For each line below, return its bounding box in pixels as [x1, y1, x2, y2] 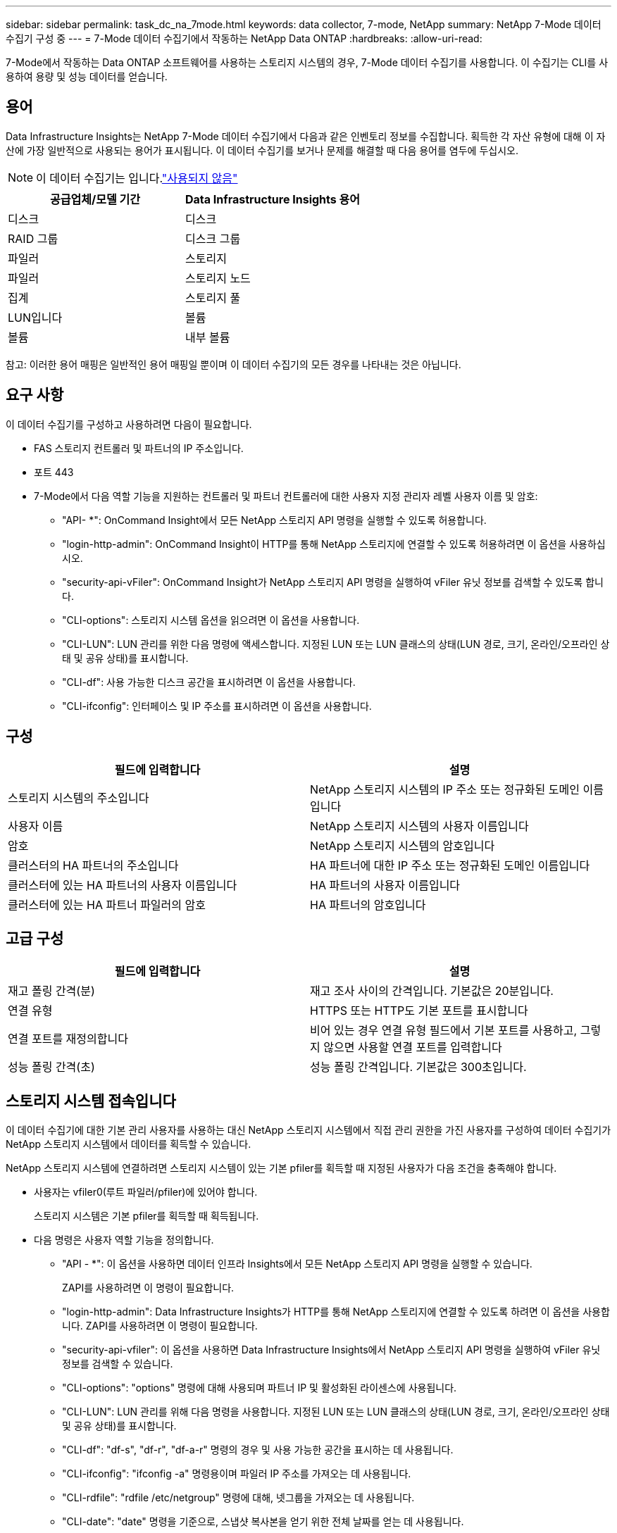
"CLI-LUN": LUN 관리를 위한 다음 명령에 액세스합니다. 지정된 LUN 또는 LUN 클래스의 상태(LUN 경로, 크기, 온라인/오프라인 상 [62, 637, 610, 650]
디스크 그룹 [185, 231, 241, 246]
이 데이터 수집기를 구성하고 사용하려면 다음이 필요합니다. [6, 418, 252, 430]
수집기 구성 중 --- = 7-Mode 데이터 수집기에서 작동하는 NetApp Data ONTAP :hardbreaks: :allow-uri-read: [6, 32, 482, 44]
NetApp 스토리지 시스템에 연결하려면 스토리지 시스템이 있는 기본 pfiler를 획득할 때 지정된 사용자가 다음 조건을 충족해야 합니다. [6, 1162, 557, 1175]
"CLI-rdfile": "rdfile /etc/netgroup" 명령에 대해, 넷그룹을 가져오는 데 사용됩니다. [62, 1491, 415, 1504]
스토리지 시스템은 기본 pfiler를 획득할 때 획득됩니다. [34, 1210, 259, 1222]
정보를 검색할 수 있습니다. [62, 1358, 173, 1370]
